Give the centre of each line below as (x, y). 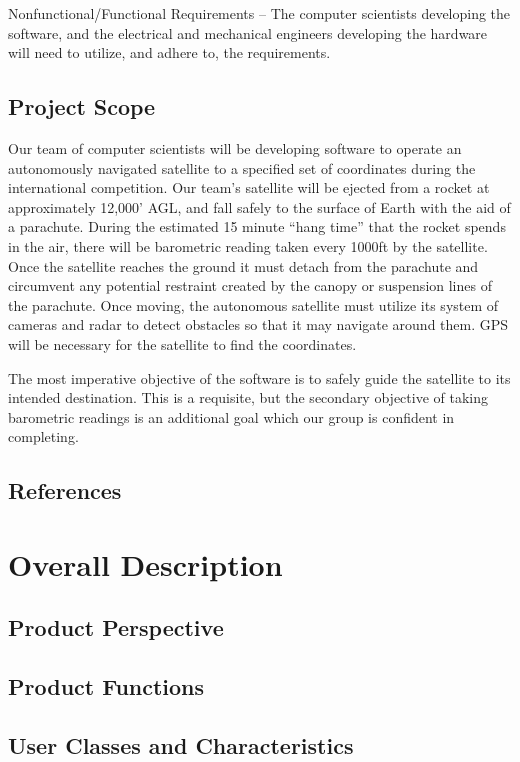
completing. (43, 436)
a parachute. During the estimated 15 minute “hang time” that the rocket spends (257, 226)
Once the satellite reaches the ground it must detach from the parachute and (243, 265)
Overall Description (145, 563)
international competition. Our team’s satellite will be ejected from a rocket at (249, 187)
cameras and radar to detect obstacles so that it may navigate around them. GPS (258, 324)
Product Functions (106, 686)
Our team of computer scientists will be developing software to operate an (235, 147)
